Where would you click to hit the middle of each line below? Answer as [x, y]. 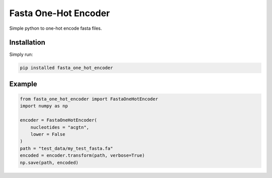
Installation [27, 43]
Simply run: [21, 54]
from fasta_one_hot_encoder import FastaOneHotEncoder [89, 99]
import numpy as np [44, 106]
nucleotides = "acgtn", [60, 127]
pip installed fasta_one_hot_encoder [66, 68]
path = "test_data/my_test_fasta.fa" [66, 148]
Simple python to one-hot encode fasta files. [56, 28]
